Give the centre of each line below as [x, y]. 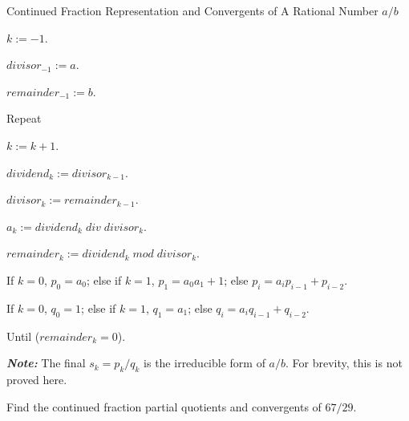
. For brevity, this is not [344, 363]
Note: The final [46, 363]
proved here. [37, 379]
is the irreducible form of [204, 363]
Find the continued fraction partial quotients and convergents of [164, 406]
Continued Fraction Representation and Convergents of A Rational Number [192, 10]
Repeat [24, 118]
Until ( [23, 336]
